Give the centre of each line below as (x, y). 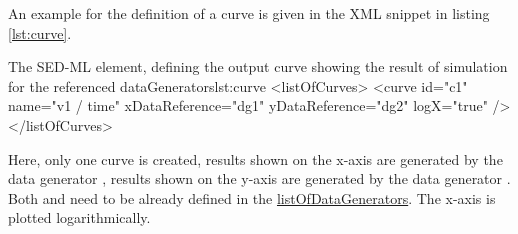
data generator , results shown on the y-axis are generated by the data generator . (259, 178)
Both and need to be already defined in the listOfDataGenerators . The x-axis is (252, 197)
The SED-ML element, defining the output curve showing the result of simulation (258, 66)
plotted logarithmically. (79, 217)
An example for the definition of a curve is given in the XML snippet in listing (249, 13)
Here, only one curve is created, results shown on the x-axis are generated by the (255, 158)
